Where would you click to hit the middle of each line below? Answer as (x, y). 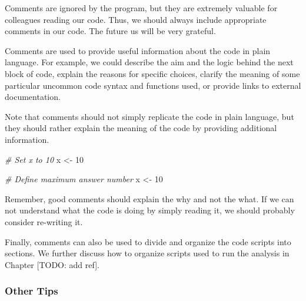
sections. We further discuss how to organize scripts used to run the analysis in (147, 253)
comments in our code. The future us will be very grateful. (110, 31)
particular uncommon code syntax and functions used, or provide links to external (153, 85)
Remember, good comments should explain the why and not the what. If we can (149, 198)
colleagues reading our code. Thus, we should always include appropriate (136, 19)
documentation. (33, 97)
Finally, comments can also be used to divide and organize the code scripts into (148, 241)
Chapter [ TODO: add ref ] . (52, 264)
